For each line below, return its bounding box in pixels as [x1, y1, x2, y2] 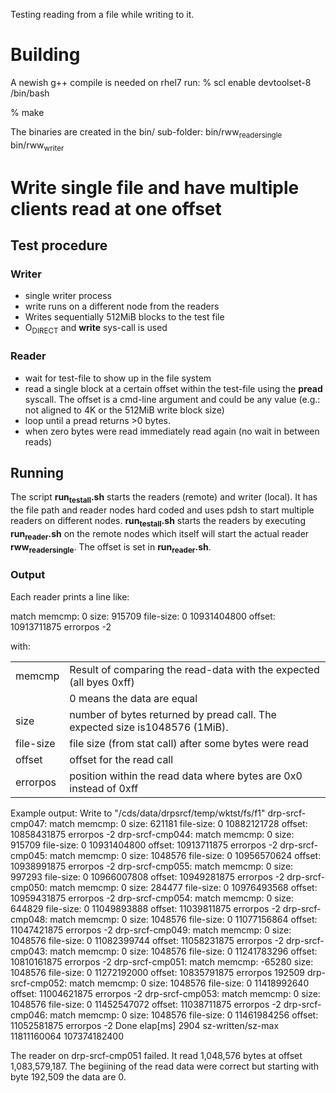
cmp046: [10, 1009, 48, 1021]
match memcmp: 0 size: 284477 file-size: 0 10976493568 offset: [49, 881, 318, 893]
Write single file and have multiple [10, 176, 300, 199]
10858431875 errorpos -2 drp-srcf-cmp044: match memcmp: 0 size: [10, 828, 295, 840]
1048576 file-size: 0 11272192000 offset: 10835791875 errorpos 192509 [10, 966, 305, 978]
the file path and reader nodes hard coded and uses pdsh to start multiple [10, 504, 315, 516]
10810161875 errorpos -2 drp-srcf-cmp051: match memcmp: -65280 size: [10, 955, 314, 968]
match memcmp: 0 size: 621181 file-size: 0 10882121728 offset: [49, 817, 308, 829]
